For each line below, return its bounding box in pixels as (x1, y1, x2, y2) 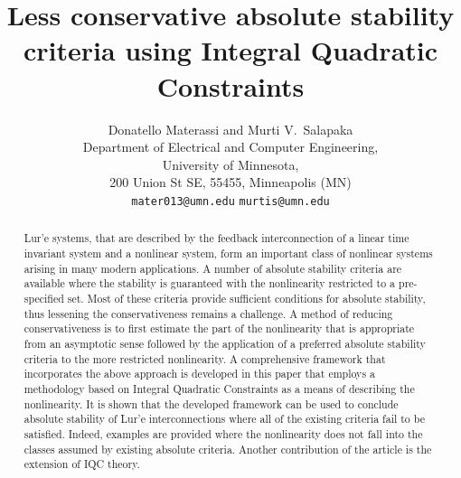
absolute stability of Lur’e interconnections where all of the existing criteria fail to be (24, 411, 425, 426)
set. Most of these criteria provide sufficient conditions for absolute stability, (67, 290, 426, 305)
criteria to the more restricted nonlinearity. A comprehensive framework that (24, 351, 386, 366)
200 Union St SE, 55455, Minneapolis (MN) (109, 173, 352, 192)
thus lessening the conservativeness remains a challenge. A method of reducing (24, 305, 393, 321)
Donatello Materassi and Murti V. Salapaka (108, 119, 353, 138)
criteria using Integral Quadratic (23, 32, 438, 69)
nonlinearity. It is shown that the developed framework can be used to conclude (24, 396, 399, 411)
